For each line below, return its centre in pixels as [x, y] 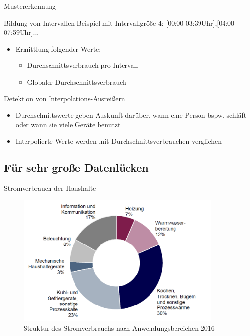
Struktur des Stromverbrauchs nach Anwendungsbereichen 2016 [119, 328]
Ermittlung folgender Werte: [58, 48]
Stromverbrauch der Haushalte [50, 188]
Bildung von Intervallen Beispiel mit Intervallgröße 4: [84, 22]
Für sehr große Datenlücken [76, 168]
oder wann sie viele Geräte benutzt [68, 124]
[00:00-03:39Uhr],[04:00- [201, 22]
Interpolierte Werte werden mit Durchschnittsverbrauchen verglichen [119, 141]
